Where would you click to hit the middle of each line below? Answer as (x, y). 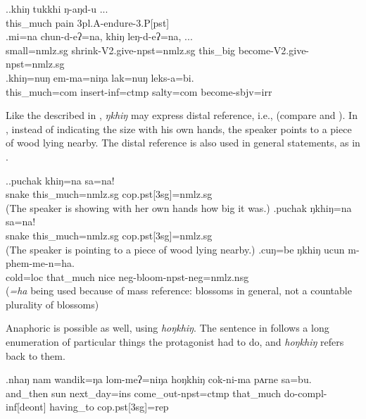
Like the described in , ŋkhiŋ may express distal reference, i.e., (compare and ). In (182, 115)
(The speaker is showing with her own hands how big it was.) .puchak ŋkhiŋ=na (179, 207)
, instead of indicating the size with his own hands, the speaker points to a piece (179, 129)
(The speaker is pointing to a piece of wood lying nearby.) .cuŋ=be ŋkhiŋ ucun (175, 249)
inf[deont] (26, 407)
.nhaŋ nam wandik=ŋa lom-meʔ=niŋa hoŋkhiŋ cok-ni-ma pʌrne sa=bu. (159, 379)
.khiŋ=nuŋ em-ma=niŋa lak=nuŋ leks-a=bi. (100, 77)
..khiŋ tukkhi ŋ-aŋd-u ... (57, 8)
